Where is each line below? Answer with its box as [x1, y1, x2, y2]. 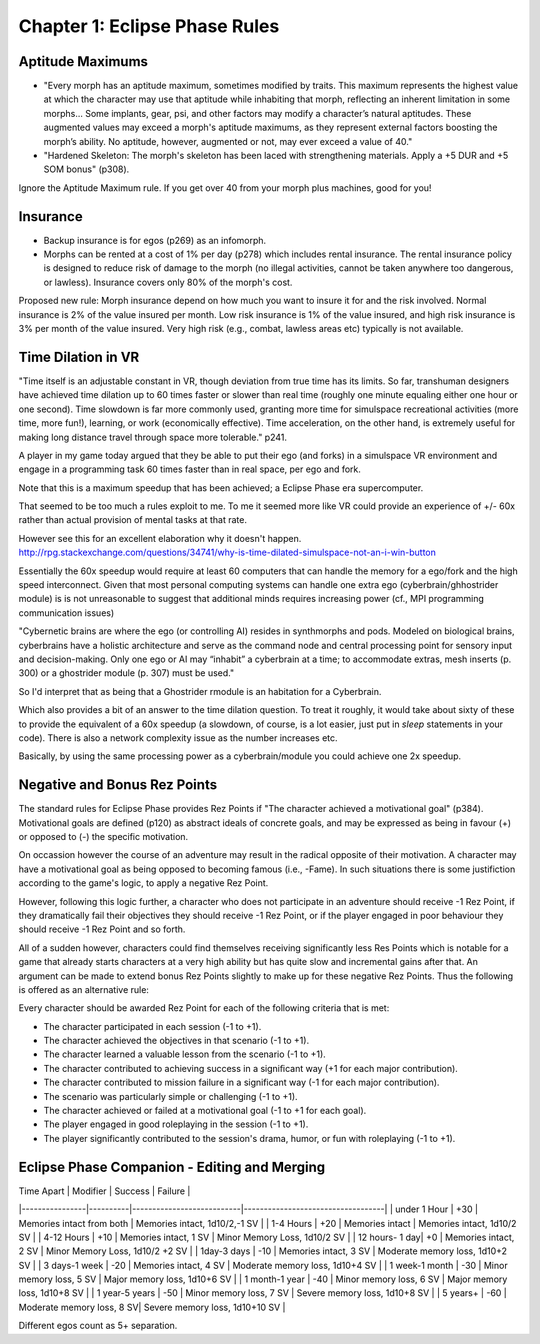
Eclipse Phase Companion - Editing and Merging [18, 1158, 326, 1175]
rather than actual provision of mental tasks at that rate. [18, 514, 247, 526]
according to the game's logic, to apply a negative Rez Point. [18, 877, 269, 889]
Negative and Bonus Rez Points [18, 776, 218, 794]
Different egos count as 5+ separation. [18, 1320, 178, 1332]
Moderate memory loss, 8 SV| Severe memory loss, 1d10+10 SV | [18, 1301, 286, 1313]
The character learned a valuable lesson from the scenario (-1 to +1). [43, 1048, 327, 1060]
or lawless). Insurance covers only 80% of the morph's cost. [43, 276, 293, 288]
